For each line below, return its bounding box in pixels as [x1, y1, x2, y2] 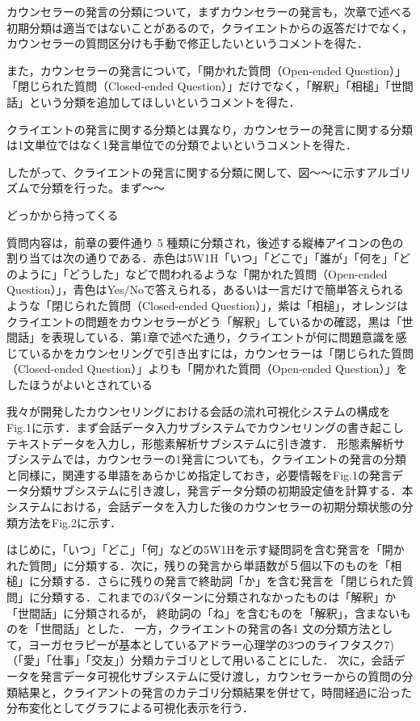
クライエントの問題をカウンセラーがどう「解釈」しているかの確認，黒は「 [6, 312, 402, 329]
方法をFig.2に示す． [17, 514, 122, 530]
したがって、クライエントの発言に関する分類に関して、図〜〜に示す [6, 163, 367, 180]
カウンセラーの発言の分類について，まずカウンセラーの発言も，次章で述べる [6, 3, 413, 19]
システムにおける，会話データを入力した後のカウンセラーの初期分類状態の [6, 498, 402, 515]
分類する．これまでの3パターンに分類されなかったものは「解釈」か [40, 589, 397, 605]
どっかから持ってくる [6, 206, 119, 223]
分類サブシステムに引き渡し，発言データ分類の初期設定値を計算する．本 [28, 482, 414, 499]
